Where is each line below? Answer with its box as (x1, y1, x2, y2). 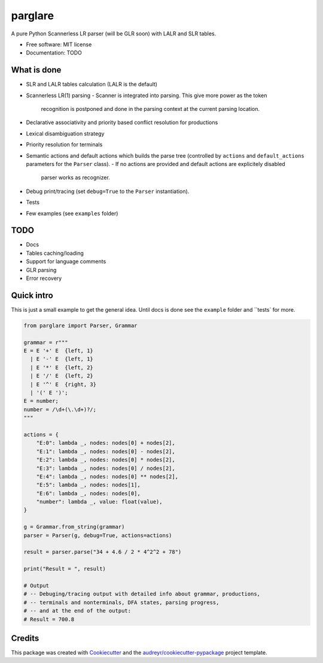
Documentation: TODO (26, 49, 82, 56)
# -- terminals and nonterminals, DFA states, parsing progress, (23, 599, 220, 605)
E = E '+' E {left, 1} (23, 348, 94, 354)
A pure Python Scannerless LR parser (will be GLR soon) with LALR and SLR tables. (11, 30, 217, 37)
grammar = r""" (23, 339, 68, 346)
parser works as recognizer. (41, 174, 110, 181)
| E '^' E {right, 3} (30, 381, 97, 388)
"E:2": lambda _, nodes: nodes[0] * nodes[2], (36, 456, 176, 463)
